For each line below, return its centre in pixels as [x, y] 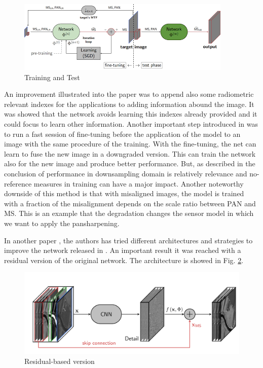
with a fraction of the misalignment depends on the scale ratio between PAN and [130, 203]
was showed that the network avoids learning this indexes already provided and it [131, 114]
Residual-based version [60, 361]
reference [18, 183]
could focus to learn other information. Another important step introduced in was [131, 123]
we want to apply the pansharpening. [62, 223]
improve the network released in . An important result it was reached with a [123, 250]
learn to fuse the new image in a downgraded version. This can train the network [130, 153]
